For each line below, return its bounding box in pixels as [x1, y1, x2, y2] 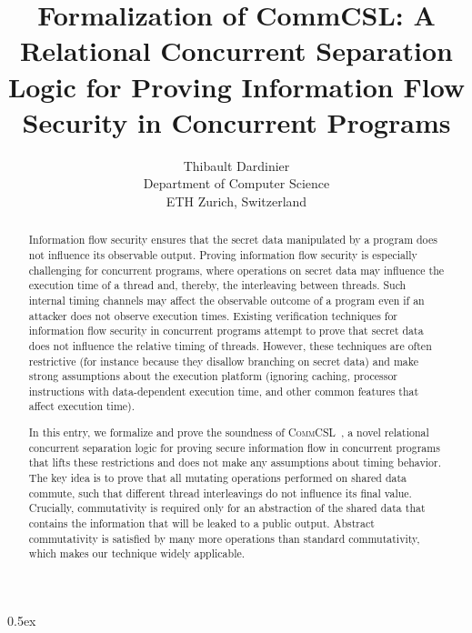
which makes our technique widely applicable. [28, 546, 246, 561]
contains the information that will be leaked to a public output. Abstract [28, 515, 375, 530]
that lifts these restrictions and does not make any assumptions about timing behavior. [28, 455, 441, 470]
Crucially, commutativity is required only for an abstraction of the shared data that [28, 500, 426, 516]
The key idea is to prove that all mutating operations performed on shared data [28, 470, 407, 485]
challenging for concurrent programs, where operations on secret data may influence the [28, 262, 445, 277]
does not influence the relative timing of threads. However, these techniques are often [28, 337, 432, 353]
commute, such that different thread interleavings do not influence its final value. [28, 485, 412, 500]
